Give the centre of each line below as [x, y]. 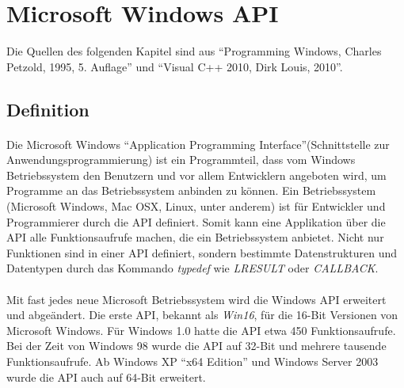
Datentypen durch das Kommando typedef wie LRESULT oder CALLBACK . [192, 268]
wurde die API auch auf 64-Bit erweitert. [106, 377]
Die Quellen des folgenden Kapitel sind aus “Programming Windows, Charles [194, 51]
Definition [48, 109]
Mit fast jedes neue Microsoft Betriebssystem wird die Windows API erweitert [196, 299]
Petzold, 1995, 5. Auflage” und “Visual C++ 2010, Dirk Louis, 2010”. [175, 66]
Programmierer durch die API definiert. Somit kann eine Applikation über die [196, 221]
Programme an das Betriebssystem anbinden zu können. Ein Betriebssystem [191, 190]
